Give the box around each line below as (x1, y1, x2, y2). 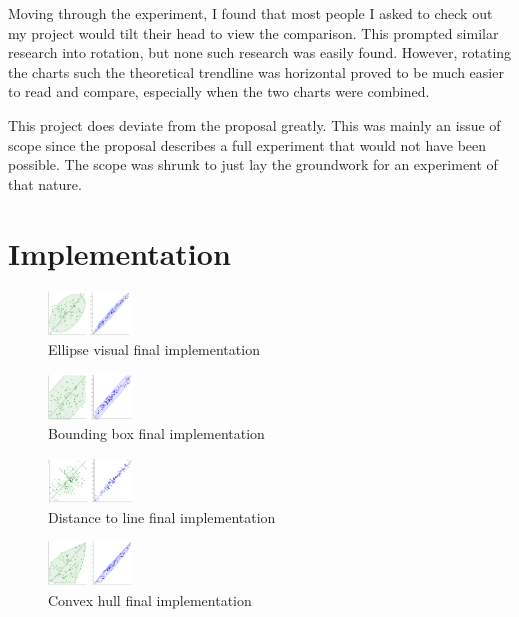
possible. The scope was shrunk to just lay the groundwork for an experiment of (8, 154, 498, 175)
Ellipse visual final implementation (48, 339, 260, 360)
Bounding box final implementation (48, 423, 265, 444)
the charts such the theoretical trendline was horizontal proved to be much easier (8, 61, 504, 82)
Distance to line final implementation (48, 506, 276, 527)
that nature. (8, 173, 82, 194)
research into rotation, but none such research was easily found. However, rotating (8, 42, 512, 63)
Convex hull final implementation (48, 589, 252, 610)
